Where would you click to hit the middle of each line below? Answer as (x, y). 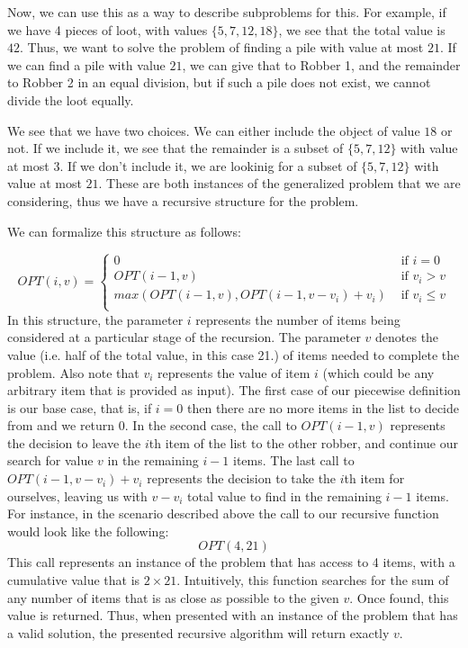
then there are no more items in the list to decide (323, 407)
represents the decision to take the (242, 478)
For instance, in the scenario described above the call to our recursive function (223, 513)
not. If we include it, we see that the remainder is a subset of (175, 148)
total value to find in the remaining (284, 495)
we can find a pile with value (86, 64)
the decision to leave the (74, 442)
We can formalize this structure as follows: (124, 231)
